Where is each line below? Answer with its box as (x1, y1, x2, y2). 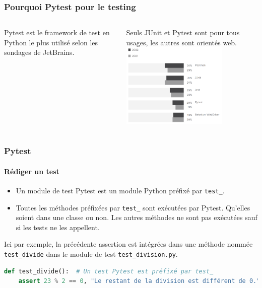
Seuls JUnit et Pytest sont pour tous (126, 27, 240, 38)
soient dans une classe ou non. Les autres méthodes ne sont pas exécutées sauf (16, 212, 257, 223)
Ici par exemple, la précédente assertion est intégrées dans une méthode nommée (4, 239, 253, 249)
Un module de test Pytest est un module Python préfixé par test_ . (16, 185, 225, 195)
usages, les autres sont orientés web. (126, 37, 237, 47)
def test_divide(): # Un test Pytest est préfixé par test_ (4, 267, 214, 275)
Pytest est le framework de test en (4, 27, 110, 38)
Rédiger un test (4, 166, 59, 176)
